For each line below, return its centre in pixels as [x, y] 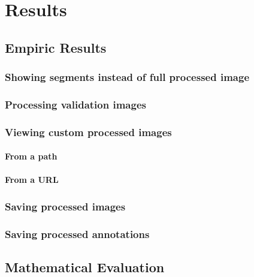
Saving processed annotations [77, 234]
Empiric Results [56, 47]
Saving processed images [65, 206]
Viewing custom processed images [88, 132]
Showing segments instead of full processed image [127, 77]
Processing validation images [75, 104]
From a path [31, 156]
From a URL [32, 180]
